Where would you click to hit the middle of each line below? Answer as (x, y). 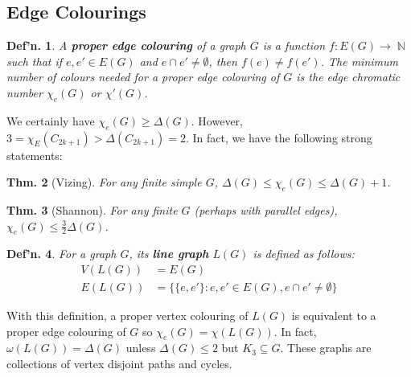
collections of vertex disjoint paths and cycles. (119, 363)
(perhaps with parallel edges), (266, 209)
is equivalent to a (334, 316)
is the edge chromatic (348, 77)
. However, (217, 120)
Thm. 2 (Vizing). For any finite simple (104, 182)
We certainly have (51, 120)
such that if (35, 61)
